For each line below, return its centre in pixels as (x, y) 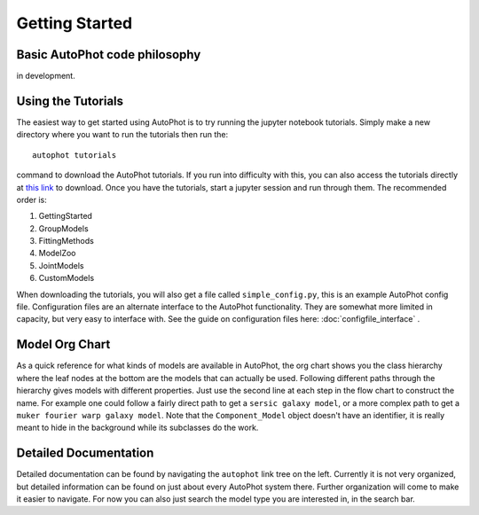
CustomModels (67, 278)
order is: (32, 199)
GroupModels (63, 228)
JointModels (61, 265)
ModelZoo (57, 254)
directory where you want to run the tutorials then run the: (122, 135)
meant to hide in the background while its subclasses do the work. (137, 428)
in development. (46, 76)
